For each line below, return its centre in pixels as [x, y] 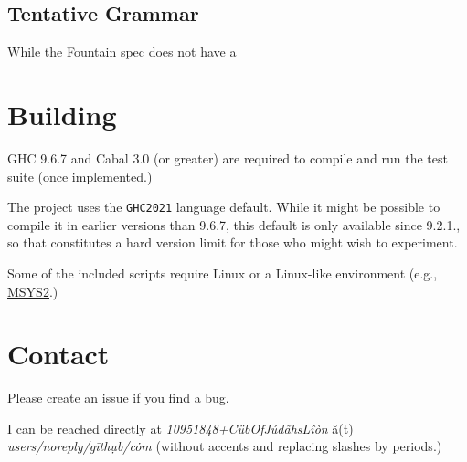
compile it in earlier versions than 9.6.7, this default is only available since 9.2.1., [234, 224]
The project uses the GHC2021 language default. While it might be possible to [224, 207]
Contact [58, 354]
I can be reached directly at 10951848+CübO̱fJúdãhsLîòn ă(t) [180, 428]
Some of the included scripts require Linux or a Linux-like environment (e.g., [223, 273]
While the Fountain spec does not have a [122, 52]
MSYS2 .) [33, 291]
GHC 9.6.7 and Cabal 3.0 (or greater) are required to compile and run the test [228, 157]
